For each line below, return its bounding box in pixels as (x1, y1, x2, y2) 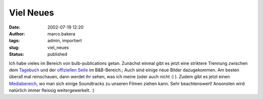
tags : (9, 38, 20, 44)
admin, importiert (47, 38, 82, 44)
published (47, 51, 68, 57)
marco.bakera (47, 31, 75, 36)
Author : (9, 31, 25, 36)
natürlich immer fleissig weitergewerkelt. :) (9, 87, 95, 93)
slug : (9, 44, 19, 50)
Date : (9, 24, 20, 30)
